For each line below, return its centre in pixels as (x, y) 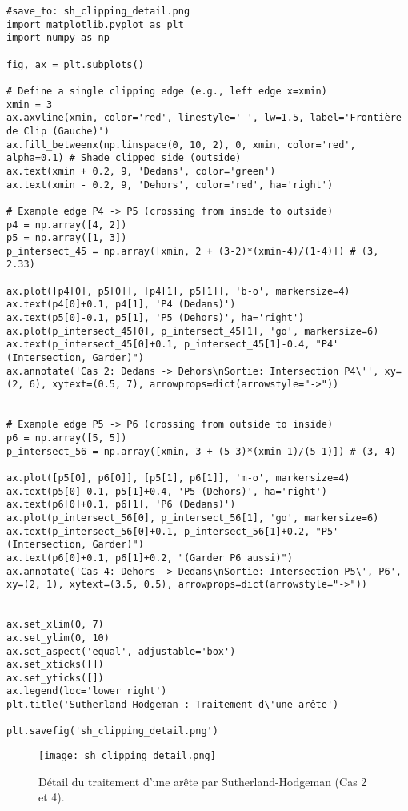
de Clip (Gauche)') (58, 131)
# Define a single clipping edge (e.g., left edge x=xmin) (167, 91)
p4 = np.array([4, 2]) (67, 225)
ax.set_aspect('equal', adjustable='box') (121, 651)
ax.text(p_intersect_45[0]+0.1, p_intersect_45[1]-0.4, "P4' (173, 345)
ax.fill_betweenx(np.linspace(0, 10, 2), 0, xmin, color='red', (181, 145)
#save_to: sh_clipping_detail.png (98, 11)
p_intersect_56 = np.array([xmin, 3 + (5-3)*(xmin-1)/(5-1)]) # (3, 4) (201, 451)
